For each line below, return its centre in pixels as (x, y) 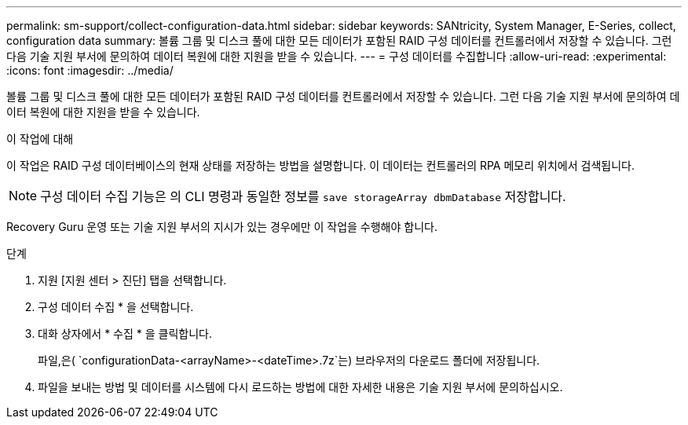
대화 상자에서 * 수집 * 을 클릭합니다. (125, 333)
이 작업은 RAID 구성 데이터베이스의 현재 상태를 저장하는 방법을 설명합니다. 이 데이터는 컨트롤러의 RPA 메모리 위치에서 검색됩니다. (320, 165)
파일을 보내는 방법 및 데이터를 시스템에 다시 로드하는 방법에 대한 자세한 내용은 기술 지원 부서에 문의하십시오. (300, 387)
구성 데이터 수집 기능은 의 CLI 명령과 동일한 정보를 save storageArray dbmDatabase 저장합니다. (303, 196)
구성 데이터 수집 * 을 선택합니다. (116, 307)
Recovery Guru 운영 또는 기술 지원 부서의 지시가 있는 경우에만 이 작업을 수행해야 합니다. (222, 227)
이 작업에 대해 (40, 139)
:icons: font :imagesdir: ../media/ (90, 70)
